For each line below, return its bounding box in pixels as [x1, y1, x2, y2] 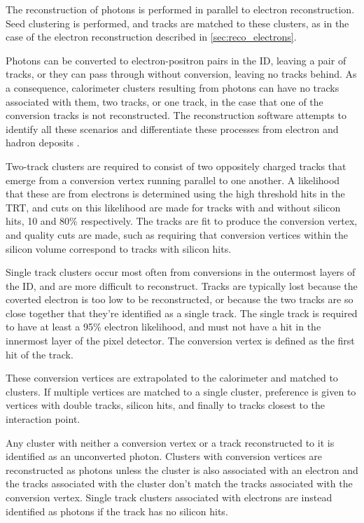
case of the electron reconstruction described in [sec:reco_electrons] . [6, 29, 297, 44]
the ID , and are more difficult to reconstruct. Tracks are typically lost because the [6, 278, 358, 293]
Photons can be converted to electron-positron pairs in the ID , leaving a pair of [6, 53, 346, 67]
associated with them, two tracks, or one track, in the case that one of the [6, 94, 323, 109]
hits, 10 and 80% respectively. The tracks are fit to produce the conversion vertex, [6, 214, 358, 228]
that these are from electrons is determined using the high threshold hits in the [6, 186, 345, 201]
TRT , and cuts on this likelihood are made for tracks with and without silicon [6, 200, 341, 214]
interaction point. [6, 412, 80, 426]
